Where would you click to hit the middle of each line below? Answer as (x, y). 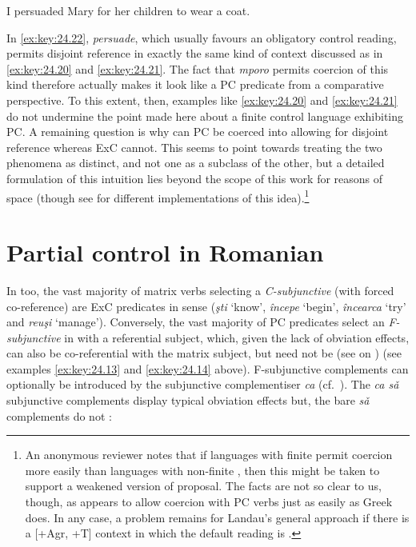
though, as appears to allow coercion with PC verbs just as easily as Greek (209, 502)
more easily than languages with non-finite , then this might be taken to (202, 470)
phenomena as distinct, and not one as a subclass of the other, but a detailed (196, 163)
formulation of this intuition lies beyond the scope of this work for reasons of (195, 178)
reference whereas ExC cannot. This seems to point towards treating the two (194, 147)
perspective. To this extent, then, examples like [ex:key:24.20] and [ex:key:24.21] (202, 100)
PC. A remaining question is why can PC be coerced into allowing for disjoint (198, 132)
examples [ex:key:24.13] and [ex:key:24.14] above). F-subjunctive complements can (208, 368)
